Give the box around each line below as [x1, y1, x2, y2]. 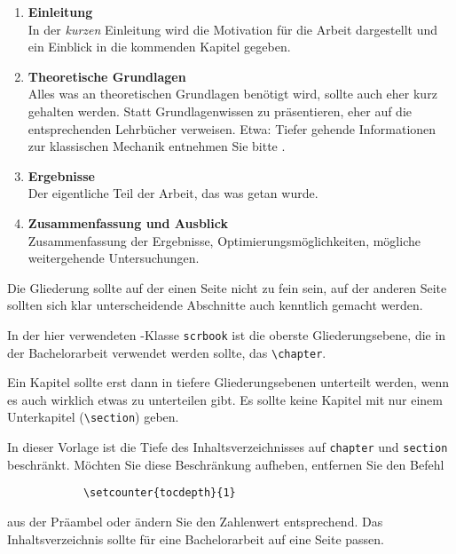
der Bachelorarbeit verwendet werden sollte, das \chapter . [7, 343, 326, 361]
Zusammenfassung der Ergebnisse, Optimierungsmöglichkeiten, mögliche [28, 231, 421, 249]
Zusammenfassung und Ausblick [28, 213, 228, 232]
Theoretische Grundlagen [28, 67, 186, 85]
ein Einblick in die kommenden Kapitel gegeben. [28, 37, 291, 56]
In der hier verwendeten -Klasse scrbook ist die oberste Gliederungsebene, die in [7, 325, 446, 344]
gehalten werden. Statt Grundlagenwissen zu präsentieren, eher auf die [28, 101, 413, 120]
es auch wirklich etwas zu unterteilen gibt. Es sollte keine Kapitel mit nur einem [7, 390, 443, 408]
